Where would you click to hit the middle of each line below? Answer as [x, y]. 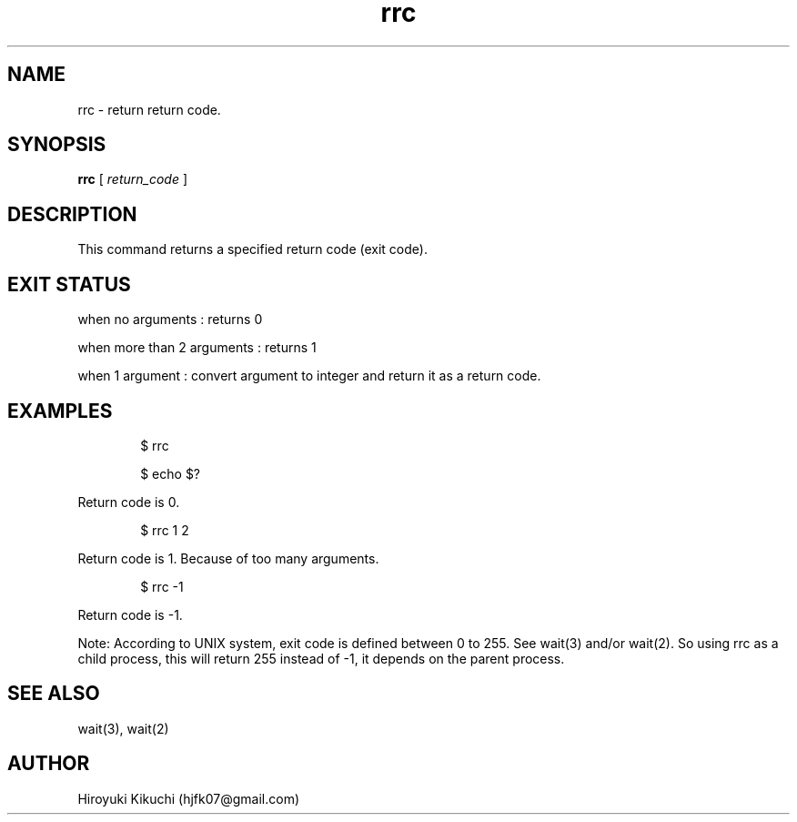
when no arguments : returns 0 [170, 320]
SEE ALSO [54, 694]
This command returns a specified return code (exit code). [252, 249]
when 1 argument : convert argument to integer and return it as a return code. [309, 376]
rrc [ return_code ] [133, 179]
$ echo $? [171, 473]
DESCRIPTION [72, 214]
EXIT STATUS [69, 284]
